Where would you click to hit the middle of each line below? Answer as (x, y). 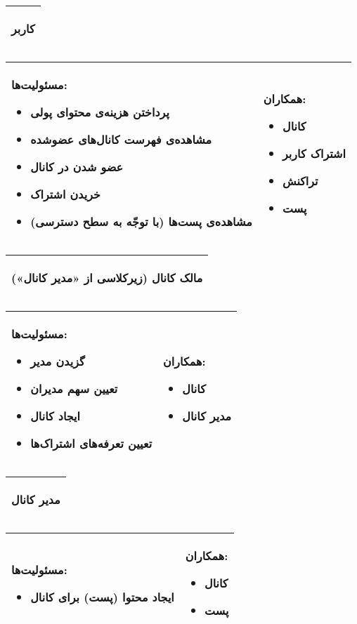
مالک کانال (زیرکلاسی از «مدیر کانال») (107, 278)
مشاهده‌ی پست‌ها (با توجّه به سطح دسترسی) (141, 221)
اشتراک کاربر (314, 153)
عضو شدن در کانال (77, 167)
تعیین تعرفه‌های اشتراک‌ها (91, 443)
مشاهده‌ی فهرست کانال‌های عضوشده (121, 139)
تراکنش (300, 180)
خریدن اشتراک (65, 194)
